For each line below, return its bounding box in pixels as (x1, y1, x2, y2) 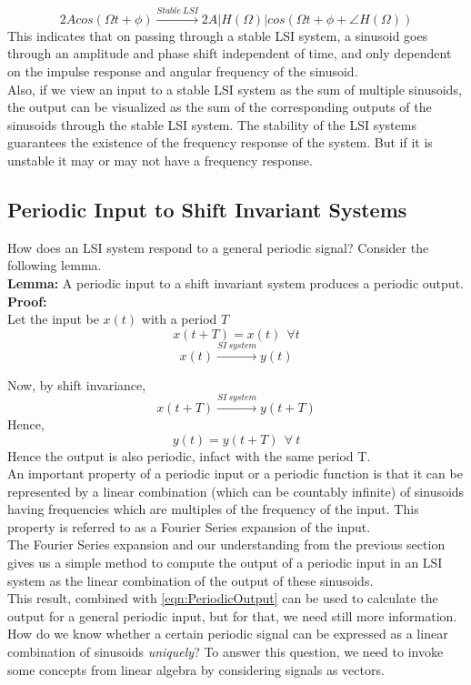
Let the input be (7, 309, 99, 328)
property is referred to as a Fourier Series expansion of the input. (7, 517, 371, 536)
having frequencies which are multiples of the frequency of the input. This (7, 499, 419, 519)
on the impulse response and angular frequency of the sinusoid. (7, 61, 358, 80)
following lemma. (7, 256, 102, 275)
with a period (141, 309, 217, 328)
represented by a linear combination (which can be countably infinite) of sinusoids (7, 481, 465, 500)
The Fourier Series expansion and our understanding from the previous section (7, 535, 446, 554)
